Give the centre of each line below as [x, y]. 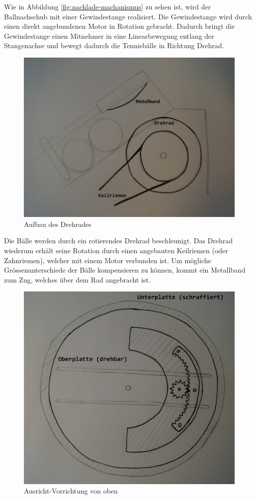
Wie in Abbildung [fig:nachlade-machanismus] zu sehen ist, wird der [108, 6]
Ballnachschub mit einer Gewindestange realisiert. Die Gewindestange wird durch [128, 16]
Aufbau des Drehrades [58, 224]
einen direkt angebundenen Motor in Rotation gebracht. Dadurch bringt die [120, 26]
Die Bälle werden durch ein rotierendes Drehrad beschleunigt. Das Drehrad [119, 241]
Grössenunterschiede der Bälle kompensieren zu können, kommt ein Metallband [125, 270]
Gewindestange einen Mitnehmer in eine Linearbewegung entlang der [109, 36]
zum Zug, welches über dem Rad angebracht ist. [77, 279]
